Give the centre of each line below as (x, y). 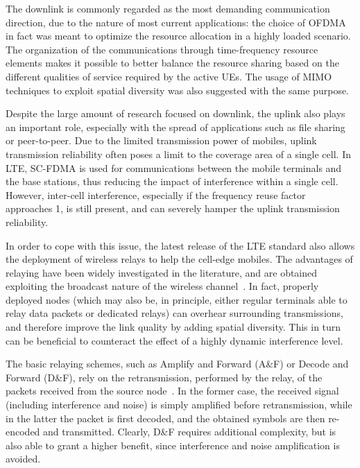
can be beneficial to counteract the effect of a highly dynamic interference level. (174, 340)
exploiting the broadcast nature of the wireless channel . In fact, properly (162, 286)
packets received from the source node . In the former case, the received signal (172, 391)
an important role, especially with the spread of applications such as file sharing (175, 127)
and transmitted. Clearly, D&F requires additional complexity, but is (190, 432)
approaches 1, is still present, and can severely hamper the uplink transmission (173, 208)
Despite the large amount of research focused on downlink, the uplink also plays (175, 113)
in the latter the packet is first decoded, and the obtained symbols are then (165, 418)
